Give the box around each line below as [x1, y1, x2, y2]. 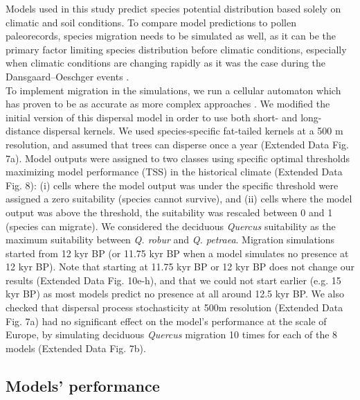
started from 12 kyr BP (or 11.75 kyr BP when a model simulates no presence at [6, 245, 349, 260]
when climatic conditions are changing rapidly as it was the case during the [6, 55, 326, 70]
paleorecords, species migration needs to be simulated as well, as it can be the [6, 28, 336, 43]
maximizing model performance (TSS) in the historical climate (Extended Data [6, 164, 343, 179]
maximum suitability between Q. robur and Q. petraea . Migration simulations [6, 232, 335, 247]
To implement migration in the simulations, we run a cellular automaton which [6, 82, 341, 97]
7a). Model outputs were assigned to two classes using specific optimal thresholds [6, 150, 350, 165]
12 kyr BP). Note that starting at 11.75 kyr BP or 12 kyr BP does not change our [6, 259, 354, 274]
